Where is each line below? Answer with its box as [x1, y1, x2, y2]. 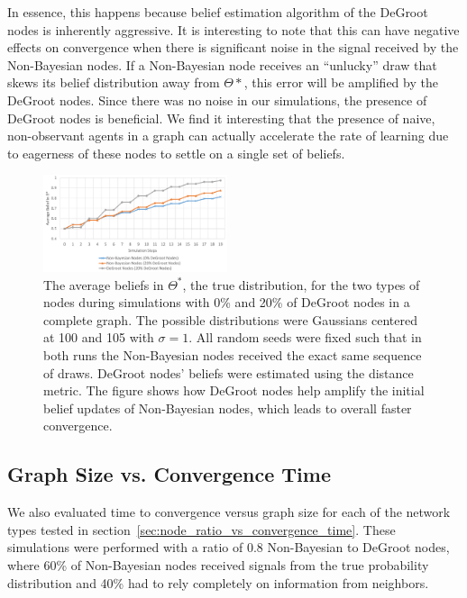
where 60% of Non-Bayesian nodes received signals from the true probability [7, 555, 429, 574]
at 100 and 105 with [43, 328, 154, 347]
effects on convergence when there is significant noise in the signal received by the [7, 38, 459, 57]
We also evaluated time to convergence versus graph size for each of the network [7, 503, 451, 521]
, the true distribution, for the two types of [182, 275, 420, 294]
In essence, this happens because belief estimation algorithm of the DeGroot [7, 3, 428, 21]
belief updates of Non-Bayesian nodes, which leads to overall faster [43, 398, 412, 417]
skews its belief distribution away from [7, 73, 220, 92]
